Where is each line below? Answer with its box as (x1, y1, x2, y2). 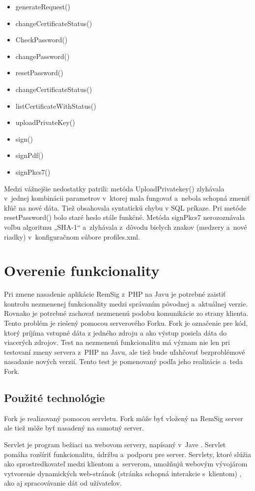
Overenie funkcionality (4, 260, 160, 280)
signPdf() (15, 150, 44, 160)
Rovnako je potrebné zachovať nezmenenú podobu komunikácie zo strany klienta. (4, 308, 249, 318)
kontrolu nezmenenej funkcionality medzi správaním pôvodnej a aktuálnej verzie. (4, 298, 248, 308)
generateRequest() (15, 1, 70, 11)
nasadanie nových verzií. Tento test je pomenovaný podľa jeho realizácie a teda (4, 356, 243, 367)
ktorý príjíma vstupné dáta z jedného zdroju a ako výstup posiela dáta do (4, 327, 227, 338)
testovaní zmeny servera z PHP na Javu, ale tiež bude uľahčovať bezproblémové (4, 346, 245, 357)
